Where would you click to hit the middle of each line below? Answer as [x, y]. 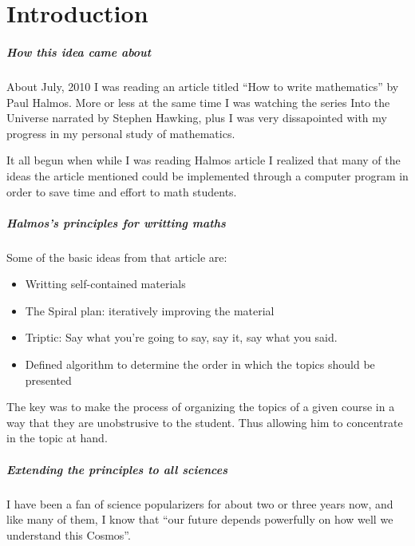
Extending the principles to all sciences [117, 469]
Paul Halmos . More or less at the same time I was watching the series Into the [198, 102]
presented [48, 380]
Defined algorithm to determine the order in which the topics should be [200, 364]
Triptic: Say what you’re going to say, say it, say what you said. [181, 337]
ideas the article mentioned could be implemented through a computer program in [207, 175]
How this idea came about [79, 51]
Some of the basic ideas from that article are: [117, 257]
